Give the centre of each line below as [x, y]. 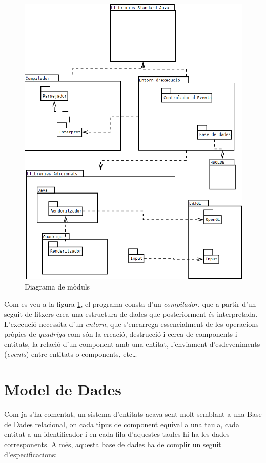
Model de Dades [63, 389]
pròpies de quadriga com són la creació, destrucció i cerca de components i [121, 334]
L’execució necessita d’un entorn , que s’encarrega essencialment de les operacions [131, 324]
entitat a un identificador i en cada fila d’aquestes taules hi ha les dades [117, 434]
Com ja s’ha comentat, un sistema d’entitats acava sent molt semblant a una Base [133, 414]
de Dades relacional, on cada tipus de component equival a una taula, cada [122, 424]
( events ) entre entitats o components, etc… [71, 354]
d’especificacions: [31, 454]
